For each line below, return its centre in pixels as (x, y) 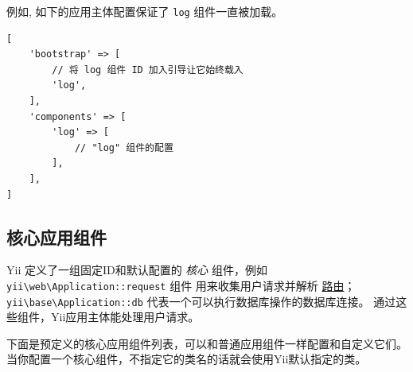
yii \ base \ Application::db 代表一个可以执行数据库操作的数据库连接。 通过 (201, 301)
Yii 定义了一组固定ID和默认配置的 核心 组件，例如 (137, 270)
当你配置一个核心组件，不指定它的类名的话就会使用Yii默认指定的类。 (187, 359)
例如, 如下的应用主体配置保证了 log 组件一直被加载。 (145, 11)
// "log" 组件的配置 (124, 147)
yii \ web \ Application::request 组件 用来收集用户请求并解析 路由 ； (181, 285)
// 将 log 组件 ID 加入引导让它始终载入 (148, 70)
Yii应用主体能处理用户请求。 (125, 317)
